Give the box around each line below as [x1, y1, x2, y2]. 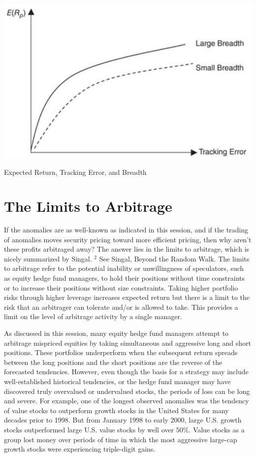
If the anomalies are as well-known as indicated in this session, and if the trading [4, 225, 249, 235]
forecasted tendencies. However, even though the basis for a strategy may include [4, 366, 249, 377]
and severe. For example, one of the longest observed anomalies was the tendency [4, 395, 249, 406]
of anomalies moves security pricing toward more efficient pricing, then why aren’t [4, 234, 252, 244]
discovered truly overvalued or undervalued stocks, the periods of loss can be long [4, 386, 250, 396]
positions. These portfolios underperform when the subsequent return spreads [4, 347, 238, 358]
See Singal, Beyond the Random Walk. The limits [99, 253, 250, 263]
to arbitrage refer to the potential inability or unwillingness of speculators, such [4, 263, 244, 273]
